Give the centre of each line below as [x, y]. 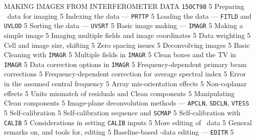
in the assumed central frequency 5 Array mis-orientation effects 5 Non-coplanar [126, 84]
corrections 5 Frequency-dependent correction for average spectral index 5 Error [125, 74]
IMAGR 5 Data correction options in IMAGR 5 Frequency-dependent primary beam [126, 64]
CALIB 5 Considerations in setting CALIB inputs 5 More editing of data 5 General [128, 122]
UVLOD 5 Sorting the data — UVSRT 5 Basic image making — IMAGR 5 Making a [124, 25]
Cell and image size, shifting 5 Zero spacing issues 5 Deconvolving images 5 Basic [127, 45]
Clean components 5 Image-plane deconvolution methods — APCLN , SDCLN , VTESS [127, 103]
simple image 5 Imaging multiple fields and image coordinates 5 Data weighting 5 [128, 35]
